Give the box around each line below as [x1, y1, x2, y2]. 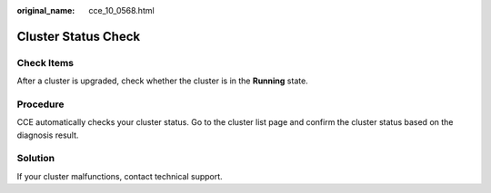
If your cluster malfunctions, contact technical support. [16, 170, 223, 181]
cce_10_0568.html [88, 5, 155, 15]
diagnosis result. [16, 130, 79, 140]
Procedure [16, 98, 65, 111]
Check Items [16, 56, 75, 69]
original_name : [16, 5, 75, 15]
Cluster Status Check [16, 28, 141, 44]
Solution [16, 152, 55, 165]
